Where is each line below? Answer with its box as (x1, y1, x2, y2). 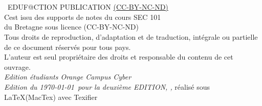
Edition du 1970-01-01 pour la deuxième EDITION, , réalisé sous (4, 81, 210, 92)
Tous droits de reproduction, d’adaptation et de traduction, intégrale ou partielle (4, 31, 258, 42)
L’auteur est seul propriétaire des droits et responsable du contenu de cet (4, 51, 233, 62)
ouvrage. (4, 61, 31, 72)
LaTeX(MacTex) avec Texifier (4, 91, 98, 102)
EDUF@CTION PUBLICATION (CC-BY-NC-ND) (7, 2, 168, 12)
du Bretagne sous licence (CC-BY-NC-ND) (4, 21, 139, 32)
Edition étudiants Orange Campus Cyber (4, 71, 132, 82)
